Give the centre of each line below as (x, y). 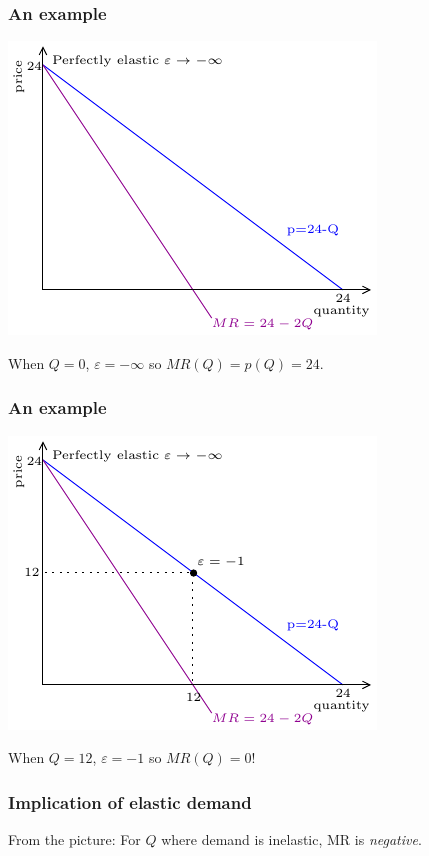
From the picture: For (74, 839)
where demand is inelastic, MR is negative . (291, 839)
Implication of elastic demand (130, 801)
